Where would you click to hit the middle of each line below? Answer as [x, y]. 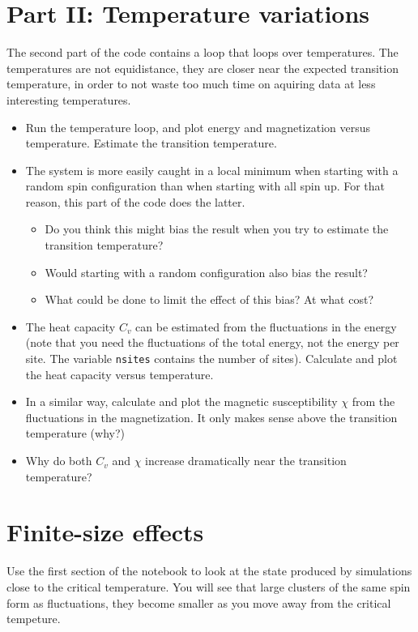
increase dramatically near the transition [246, 461]
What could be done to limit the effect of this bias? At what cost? [209, 299]
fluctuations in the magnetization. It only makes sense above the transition [211, 417]
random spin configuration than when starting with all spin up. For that [205, 186]
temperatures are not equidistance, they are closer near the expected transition [203, 68]
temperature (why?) [75, 433]
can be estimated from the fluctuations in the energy [266, 326]
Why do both [59, 461]
